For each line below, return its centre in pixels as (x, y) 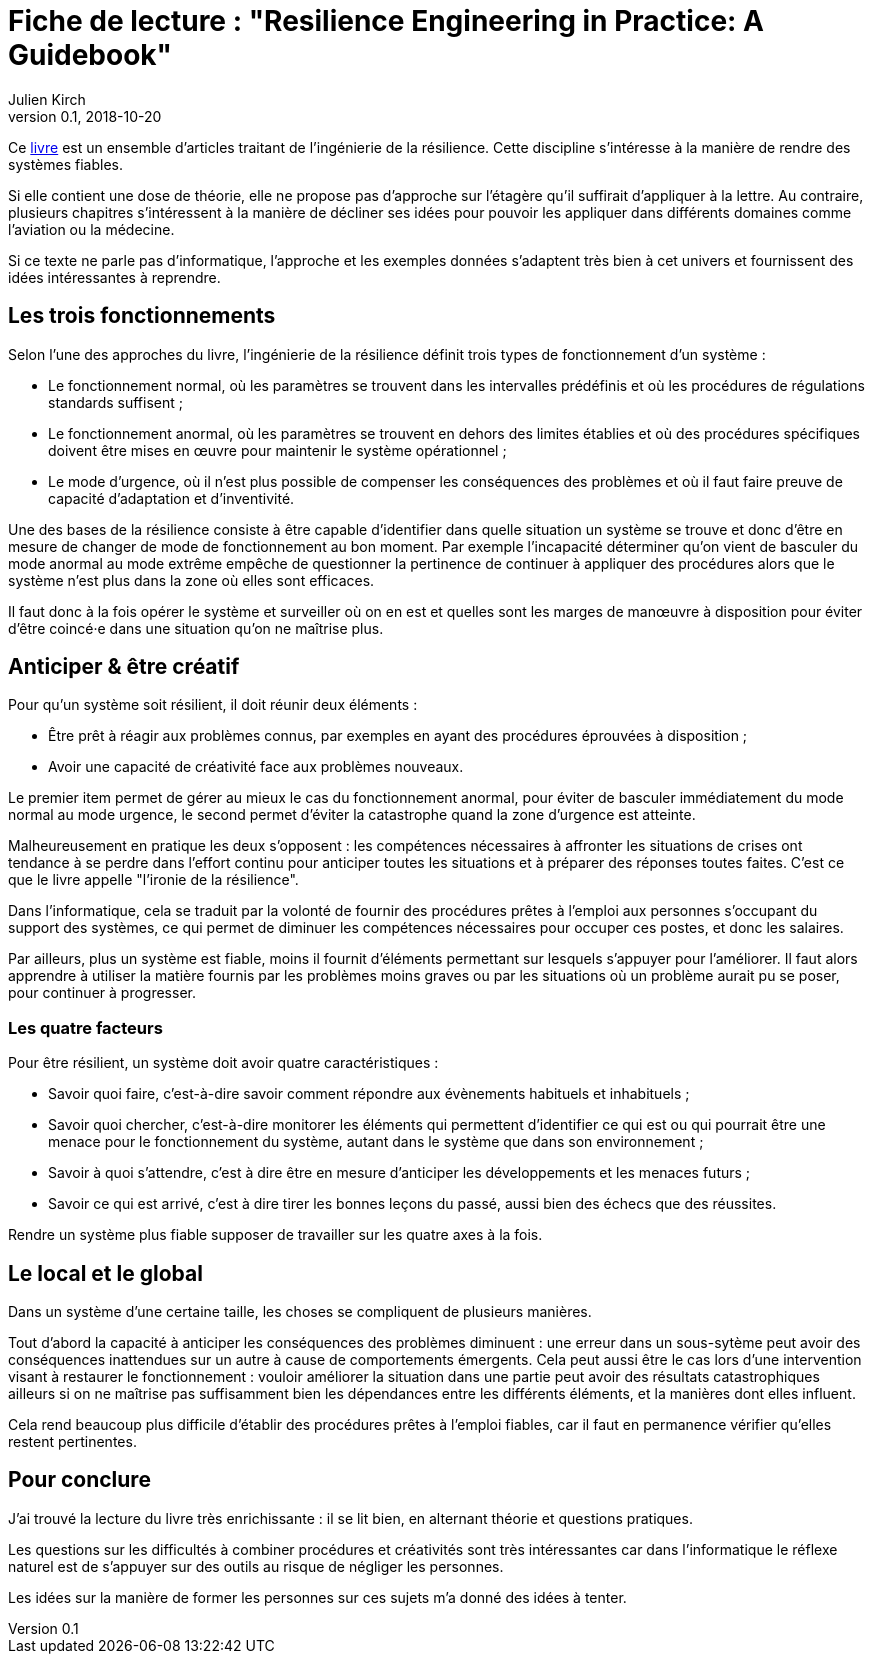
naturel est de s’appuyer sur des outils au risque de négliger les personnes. (256, 1566)
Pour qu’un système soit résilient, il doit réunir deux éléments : (213, 705)
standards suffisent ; (115, 402)
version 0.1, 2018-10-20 (85, 116)
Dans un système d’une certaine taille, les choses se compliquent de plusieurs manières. (300, 1312)
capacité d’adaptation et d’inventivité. (171, 498)
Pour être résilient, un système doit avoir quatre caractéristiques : (223, 1063)
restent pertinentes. (72, 1442)
